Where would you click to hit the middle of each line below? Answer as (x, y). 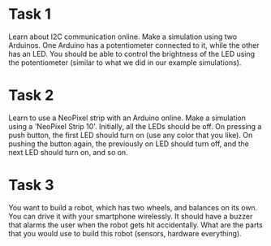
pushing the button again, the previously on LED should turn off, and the (129, 144)
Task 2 (31, 95)
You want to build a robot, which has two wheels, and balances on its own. (133, 207)
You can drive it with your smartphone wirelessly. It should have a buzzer (131, 216)
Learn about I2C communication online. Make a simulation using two (123, 37)
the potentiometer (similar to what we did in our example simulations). (125, 63)
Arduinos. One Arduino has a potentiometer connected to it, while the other (134, 45)
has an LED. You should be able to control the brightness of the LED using (132, 54)
